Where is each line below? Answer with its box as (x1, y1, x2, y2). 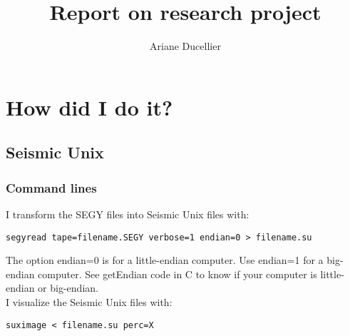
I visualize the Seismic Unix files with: (6, 294, 173, 309)
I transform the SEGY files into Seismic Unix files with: (6, 206, 249, 221)
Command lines (6, 178, 97, 196)
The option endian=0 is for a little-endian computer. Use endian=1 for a (6, 253, 324, 268)
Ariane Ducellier (150, 39, 221, 54)
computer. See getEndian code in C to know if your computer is (38, 266, 317, 281)
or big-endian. (38, 280, 98, 295)
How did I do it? (6, 92, 173, 121)
